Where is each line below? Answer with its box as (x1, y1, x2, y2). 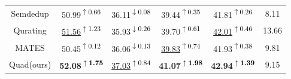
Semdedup (11, 7, 49, 19)
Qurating (13, 24, 47, 37)
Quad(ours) (9, 58, 51, 71)
